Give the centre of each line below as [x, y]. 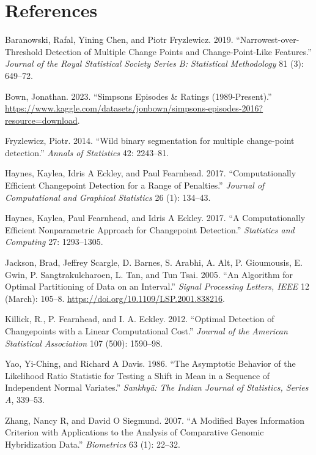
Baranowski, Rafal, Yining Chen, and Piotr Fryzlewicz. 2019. [119, 39]
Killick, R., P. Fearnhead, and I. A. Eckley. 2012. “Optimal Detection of [140, 319]
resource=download [41, 120]
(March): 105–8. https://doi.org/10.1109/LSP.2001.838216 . [115, 298]
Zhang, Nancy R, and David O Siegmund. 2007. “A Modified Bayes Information [155, 420]
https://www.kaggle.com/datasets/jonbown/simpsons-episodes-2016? [134, 108]
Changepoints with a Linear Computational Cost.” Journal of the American [146, 331]
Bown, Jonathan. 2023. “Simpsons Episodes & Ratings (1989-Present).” [138, 96]
